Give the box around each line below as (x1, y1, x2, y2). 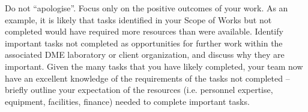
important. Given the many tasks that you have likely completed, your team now (5, 60, 303, 72)
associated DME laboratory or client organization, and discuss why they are (5, 48, 285, 61)
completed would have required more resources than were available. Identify (5, 25, 283, 38)
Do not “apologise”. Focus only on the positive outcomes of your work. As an (5, 2, 288, 14)
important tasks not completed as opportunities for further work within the (5, 36, 283, 49)
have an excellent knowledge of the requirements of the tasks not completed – (5, 71, 290, 84)
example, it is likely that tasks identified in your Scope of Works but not (5, 13, 272, 26)
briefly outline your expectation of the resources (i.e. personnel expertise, (5, 83, 273, 96)
